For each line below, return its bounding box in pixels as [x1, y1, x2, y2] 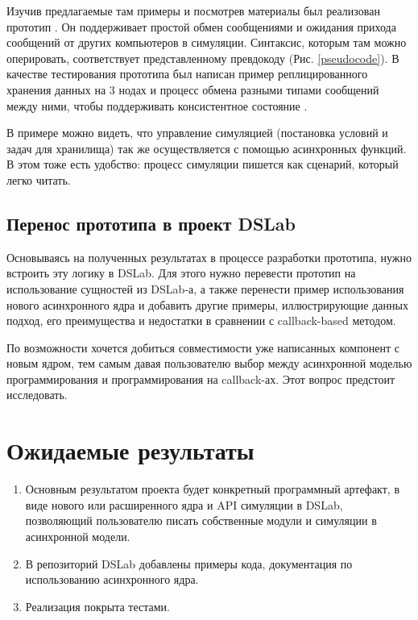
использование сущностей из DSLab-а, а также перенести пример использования [6, 280, 404, 297]
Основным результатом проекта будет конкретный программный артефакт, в [25, 481, 400, 497]
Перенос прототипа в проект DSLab [6, 210, 296, 235]
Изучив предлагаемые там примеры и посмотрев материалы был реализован [6, 2, 380, 19]
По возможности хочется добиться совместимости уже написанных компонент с [6, 339, 399, 356]
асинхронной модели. [25, 527, 130, 544]
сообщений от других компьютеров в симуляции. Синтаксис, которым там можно [6, 34, 407, 51]
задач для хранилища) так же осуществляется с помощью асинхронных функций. [6, 139, 407, 156]
